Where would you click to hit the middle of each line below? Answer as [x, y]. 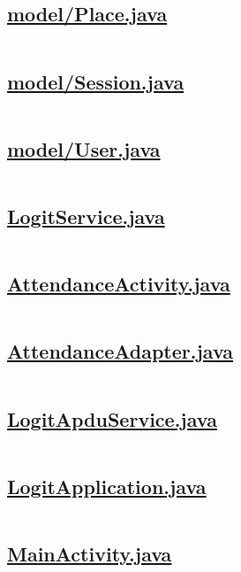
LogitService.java [86, 216]
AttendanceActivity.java [119, 284]
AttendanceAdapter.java [120, 351]
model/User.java [84, 148]
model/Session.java [96, 81]
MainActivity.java [90, 554]
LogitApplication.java [107, 486]
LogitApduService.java [112, 418]
